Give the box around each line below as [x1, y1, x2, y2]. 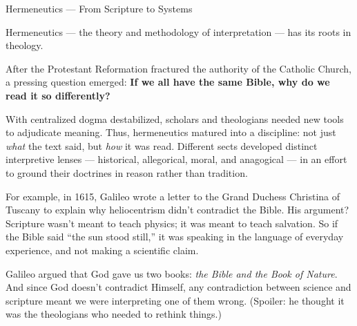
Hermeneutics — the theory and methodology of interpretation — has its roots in [6, 24, 351, 39]
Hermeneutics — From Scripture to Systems [6, 1, 193, 15]
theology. [6, 38, 44, 52]
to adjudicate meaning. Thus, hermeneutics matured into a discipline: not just [6, 125, 336, 140]
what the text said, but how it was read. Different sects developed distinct [6, 138, 318, 153]
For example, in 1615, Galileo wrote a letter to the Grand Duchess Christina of [6, 189, 340, 203]
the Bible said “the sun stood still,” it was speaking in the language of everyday [6, 229, 344, 244]
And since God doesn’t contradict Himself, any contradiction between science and [6, 280, 351, 294]
